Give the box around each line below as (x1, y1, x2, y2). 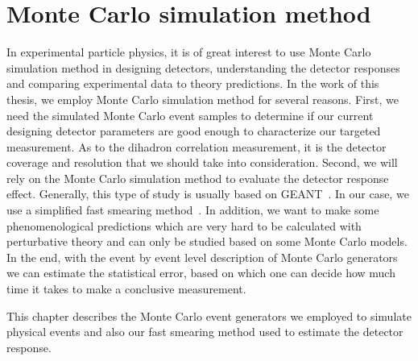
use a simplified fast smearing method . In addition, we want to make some (6, 201, 379, 218)
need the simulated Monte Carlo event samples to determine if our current (6, 106, 374, 123)
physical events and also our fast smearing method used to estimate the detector (6, 323, 404, 340)
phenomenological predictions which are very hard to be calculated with (6, 217, 362, 234)
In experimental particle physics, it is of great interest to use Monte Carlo (6, 44, 371, 60)
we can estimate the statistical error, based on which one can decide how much (6, 264, 395, 281)
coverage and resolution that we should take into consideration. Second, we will (6, 154, 398, 171)
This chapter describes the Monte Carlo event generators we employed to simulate (6, 307, 412, 324)
